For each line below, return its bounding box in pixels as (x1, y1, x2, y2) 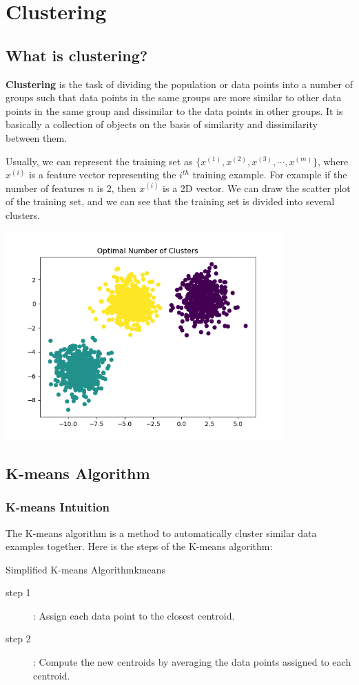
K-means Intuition (6, 498, 110, 516)
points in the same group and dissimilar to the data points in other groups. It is (6, 103, 343, 118)
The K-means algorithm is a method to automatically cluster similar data (6, 525, 317, 540)
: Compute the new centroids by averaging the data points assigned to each (33, 655, 351, 669)
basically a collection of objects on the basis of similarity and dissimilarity (6, 117, 318, 131)
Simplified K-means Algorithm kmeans (6, 562, 165, 576)
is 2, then (96, 180, 136, 195)
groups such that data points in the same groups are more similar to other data (6, 90, 342, 105)
